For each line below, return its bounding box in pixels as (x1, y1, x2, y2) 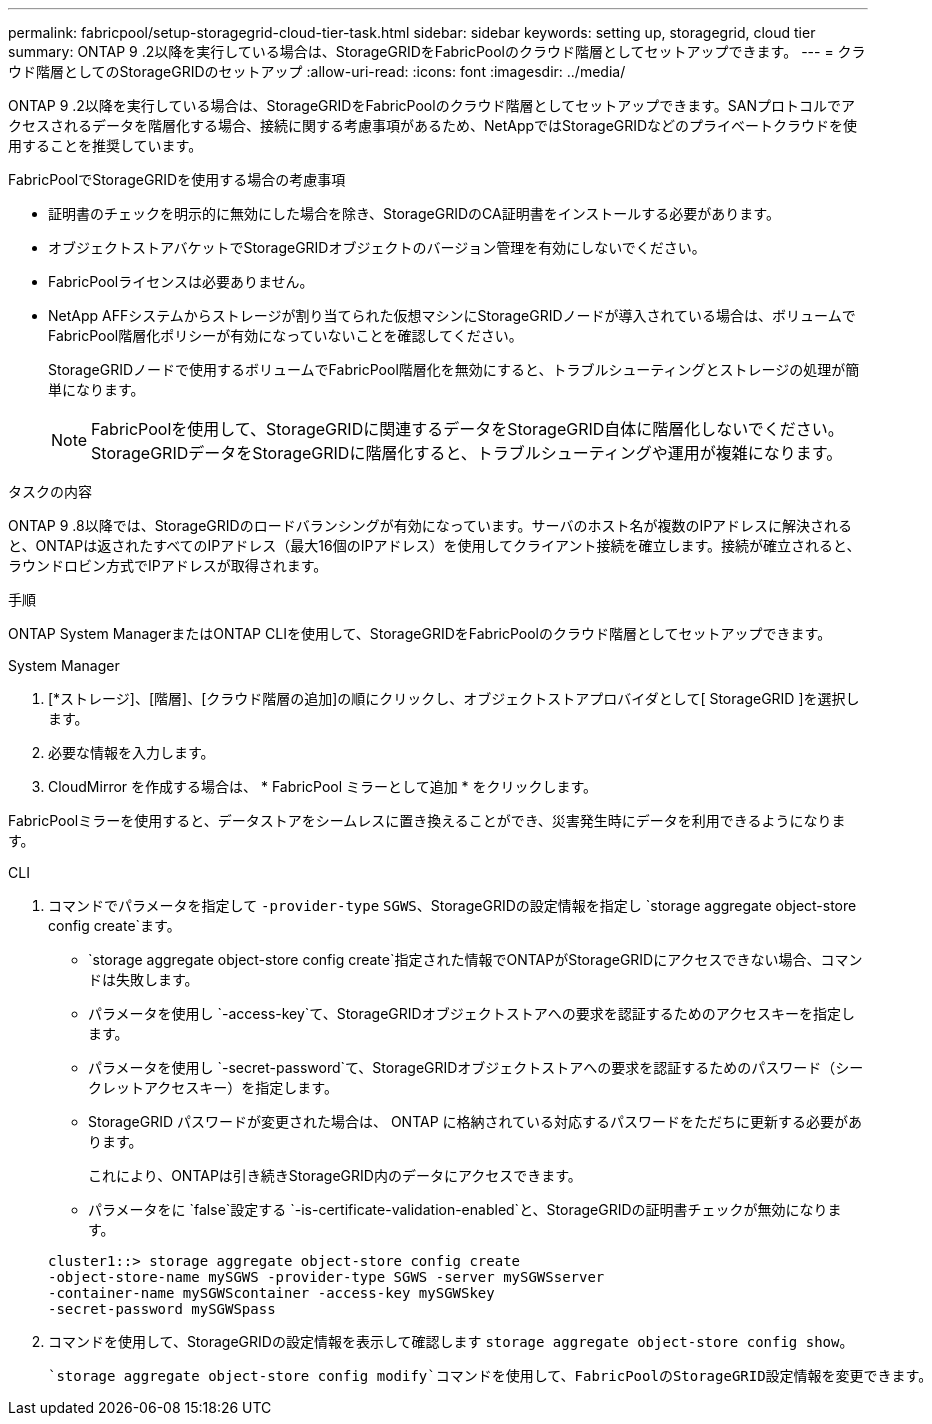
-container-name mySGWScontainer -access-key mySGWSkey (48, 1285, 495, 1301)
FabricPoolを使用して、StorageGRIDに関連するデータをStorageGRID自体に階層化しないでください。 (91, 419, 844, 439)
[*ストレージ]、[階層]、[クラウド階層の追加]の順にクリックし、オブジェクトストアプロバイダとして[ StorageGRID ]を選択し (48, 690, 860, 707)
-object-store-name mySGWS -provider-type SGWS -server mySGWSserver (48, 1269, 605, 1285)
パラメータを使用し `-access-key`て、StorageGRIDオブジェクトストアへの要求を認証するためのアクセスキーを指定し (88, 1005, 855, 1022)
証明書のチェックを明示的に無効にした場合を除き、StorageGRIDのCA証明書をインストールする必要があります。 (48, 205, 780, 222)
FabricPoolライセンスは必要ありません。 (48, 273, 314, 290)
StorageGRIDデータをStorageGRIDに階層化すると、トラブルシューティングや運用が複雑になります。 (91, 443, 843, 463)
